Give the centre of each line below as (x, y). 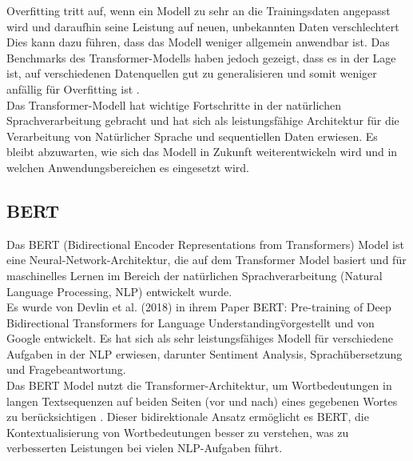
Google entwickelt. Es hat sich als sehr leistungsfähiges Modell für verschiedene (200, 338)
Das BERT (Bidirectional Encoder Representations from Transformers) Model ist (205, 244)
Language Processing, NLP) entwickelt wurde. (119, 291)
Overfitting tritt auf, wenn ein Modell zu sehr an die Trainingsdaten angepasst (199, 10)
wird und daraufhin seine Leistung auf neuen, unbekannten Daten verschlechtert (203, 26)
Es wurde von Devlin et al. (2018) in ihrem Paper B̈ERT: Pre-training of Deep (199, 307)
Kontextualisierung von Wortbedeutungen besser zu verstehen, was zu (178, 432)
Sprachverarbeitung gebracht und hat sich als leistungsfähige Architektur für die (203, 120)
